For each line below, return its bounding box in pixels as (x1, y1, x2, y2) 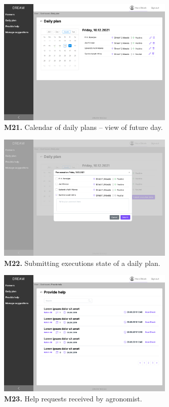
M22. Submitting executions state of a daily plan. (4, 257, 160, 268)
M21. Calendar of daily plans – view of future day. (4, 122, 163, 132)
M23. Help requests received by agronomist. (4, 393, 142, 403)
